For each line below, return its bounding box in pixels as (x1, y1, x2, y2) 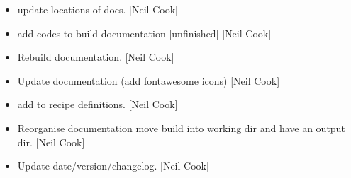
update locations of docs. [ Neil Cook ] (17, 2, 178, 16)
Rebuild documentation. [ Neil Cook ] (17, 49, 174, 64)
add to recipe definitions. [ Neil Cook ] (17, 97, 178, 112)
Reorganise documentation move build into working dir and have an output (17, 120, 345, 135)
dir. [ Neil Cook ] (17, 134, 85, 149)
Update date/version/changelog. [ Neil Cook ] (17, 158, 209, 173)
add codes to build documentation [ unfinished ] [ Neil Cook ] (17, 25, 272, 40)
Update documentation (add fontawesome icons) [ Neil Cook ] (17, 73, 280, 88)
